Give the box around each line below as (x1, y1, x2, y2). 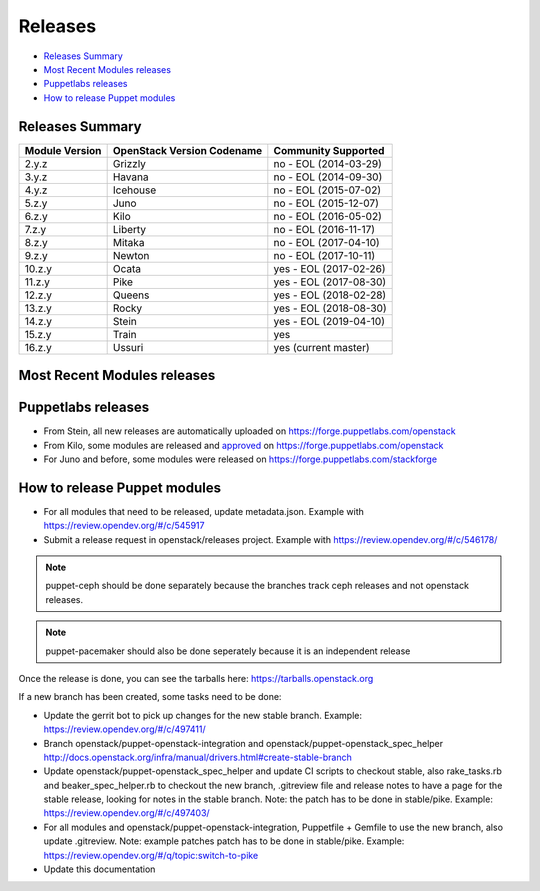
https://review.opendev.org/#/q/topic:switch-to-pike (43, 849, 259, 861)
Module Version (24, 143, 102, 157)
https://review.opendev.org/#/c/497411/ (43, 723, 207, 735)
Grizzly (112, 156, 147, 170)
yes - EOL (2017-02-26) (273, 261, 386, 275)
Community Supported (273, 143, 385, 157)
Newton (112, 248, 150, 262)
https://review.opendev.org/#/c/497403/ (43, 807, 210, 819)
